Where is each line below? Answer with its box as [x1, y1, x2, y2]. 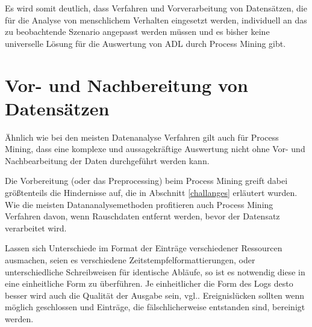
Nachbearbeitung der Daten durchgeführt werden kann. [5, 154, 210, 167]
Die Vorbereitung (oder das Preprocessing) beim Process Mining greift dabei [5, 174, 288, 187]
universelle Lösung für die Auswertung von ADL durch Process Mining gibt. [5, 37, 286, 49]
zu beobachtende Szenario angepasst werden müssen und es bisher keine [5, 25, 270, 38]
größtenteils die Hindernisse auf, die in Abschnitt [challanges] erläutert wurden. [5, 186, 298, 199]
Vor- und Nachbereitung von [5, 72, 248, 97]
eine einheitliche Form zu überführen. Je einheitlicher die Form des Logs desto [5, 277, 293, 290]
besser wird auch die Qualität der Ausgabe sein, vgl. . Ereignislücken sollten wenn [5, 289, 305, 301]
